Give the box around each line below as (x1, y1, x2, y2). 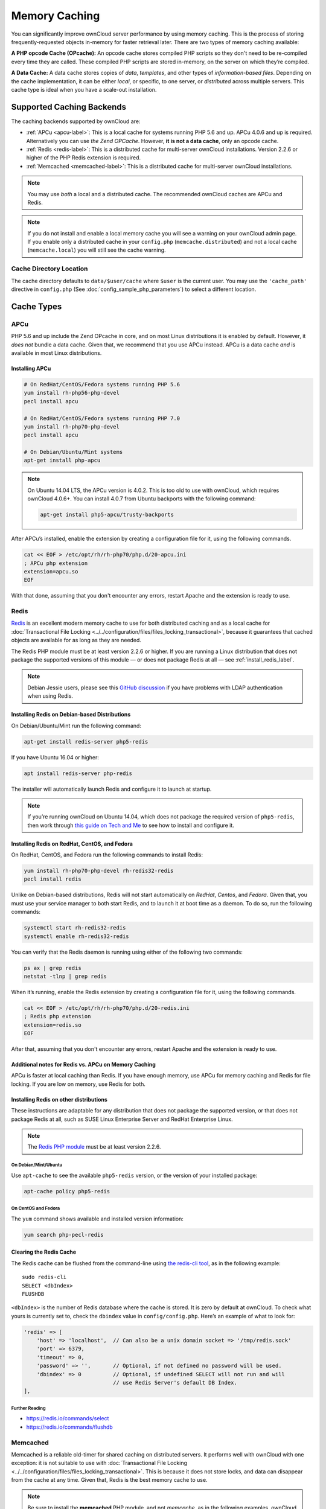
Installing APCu (11, 365, 51, 372)
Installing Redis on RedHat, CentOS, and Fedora (11, 840, 133, 847)
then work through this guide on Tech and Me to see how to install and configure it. (27, 821, 235, 829)
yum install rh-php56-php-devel (24, 389, 120, 397)
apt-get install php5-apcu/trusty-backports (40, 511, 174, 518)
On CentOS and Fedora (11, 1205, 60, 1211)
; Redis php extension (24, 1013, 91, 1020)
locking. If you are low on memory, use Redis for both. (11, 1080, 146, 1088)
